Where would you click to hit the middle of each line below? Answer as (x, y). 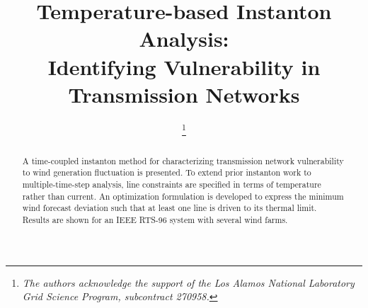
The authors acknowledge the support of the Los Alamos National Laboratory (188, 282)
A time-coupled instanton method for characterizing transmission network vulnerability (183, 160)
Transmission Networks (184, 94)
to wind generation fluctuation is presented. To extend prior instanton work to (167, 172)
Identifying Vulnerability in (184, 66)
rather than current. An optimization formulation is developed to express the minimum (183, 196)
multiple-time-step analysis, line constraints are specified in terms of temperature (172, 184)
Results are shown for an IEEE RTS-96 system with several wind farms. (155, 220)
